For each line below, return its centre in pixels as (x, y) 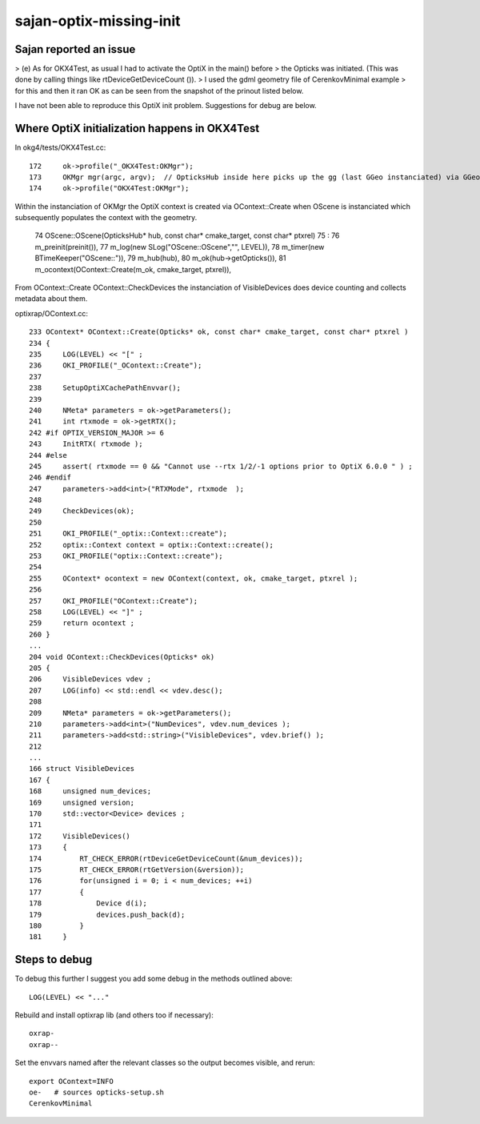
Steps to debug (54, 959)
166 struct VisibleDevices (82, 769)
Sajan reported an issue (75, 49)
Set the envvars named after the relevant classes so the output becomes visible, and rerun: (165, 1063)
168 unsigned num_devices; (90, 791)
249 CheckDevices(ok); (82, 511)
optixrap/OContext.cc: (51, 313)
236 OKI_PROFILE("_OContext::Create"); (116, 365)
